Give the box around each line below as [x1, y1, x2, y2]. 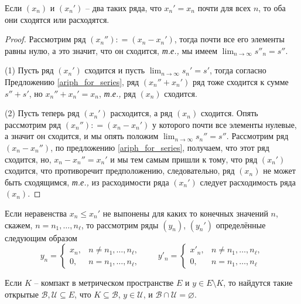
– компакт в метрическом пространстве [34, 276, 174, 289]
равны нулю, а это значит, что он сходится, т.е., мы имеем [5, 44, 218, 56]
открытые [5, 288, 39, 300]
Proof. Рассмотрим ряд [5, 33, 86, 45]
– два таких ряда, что [85, 2, 162, 13]
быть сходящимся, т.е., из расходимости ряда [5, 175, 169, 188]
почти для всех [197, 2, 251, 13]
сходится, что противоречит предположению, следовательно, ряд [5, 164, 235, 177]
